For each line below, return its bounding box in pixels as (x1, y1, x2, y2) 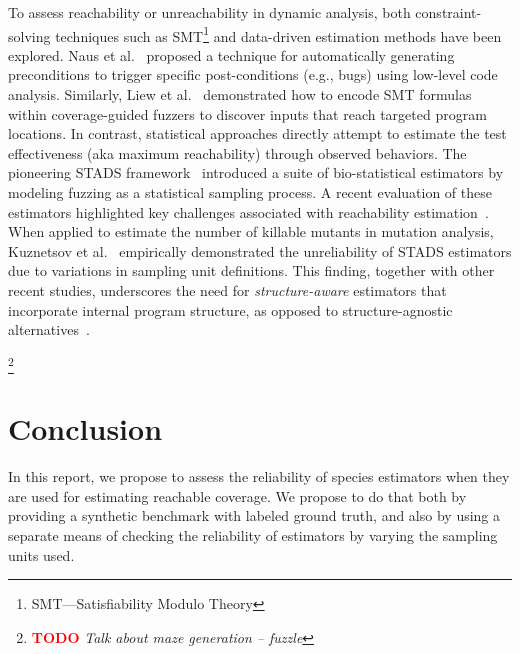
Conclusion (8, 408, 163, 449)
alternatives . (8, 319, 90, 340)
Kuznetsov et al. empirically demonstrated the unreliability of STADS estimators (8, 240, 512, 261)
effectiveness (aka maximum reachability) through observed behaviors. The (8, 142, 467, 163)
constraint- (415, 2, 482, 22)
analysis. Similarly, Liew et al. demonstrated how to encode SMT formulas (8, 84, 472, 105)
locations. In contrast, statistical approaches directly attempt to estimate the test (8, 123, 507, 144)
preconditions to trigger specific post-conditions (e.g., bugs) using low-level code (8, 64, 498, 85)
